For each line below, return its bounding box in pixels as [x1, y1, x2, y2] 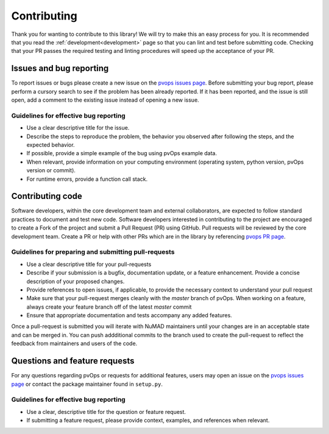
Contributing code [11, 191, 82, 201]
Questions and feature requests [11, 356, 135, 366]
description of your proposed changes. [26, 278, 125, 285]
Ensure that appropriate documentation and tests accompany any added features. [26, 312, 233, 319]
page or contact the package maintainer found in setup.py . [11, 380, 163, 388]
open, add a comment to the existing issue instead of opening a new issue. [11, 96, 199, 103]
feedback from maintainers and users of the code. [11, 340, 138, 347]
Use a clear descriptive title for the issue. [26, 124, 130, 131]
